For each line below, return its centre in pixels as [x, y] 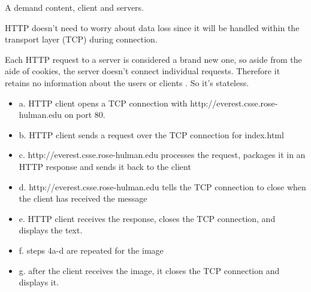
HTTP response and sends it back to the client [105, 166]
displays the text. [51, 230]
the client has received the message [83, 198]
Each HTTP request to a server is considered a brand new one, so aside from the [153, 59]
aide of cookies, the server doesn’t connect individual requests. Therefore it [143, 71]
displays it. [39, 282]
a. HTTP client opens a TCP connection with [103, 103]
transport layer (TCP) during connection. [81, 39]
